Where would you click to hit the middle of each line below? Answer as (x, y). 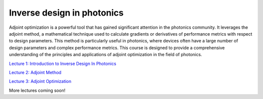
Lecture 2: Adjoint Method (35, 72)
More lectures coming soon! (37, 90)
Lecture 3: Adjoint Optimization (40, 81)
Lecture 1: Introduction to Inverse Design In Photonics (63, 63)
